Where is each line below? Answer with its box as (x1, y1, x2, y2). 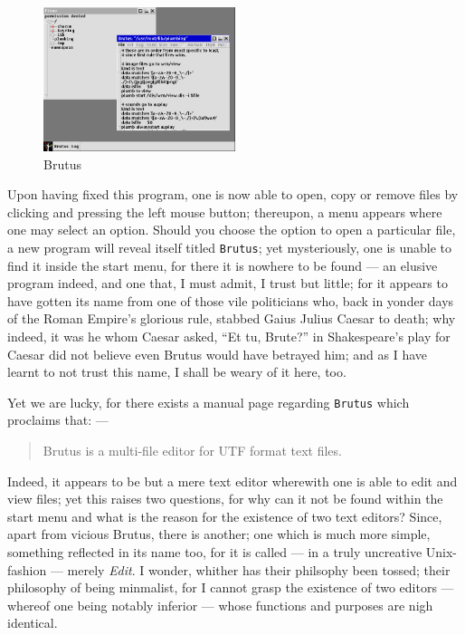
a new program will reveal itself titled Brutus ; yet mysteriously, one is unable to (7, 237, 452, 256)
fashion (7, 560, 47, 579)
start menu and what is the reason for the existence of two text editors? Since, (7, 506, 442, 525)
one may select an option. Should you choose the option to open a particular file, (7, 220, 456, 239)
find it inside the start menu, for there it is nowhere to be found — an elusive (7, 255, 438, 274)
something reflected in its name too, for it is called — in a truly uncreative (7, 543, 422, 561)
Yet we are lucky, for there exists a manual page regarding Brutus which (7, 392, 410, 411)
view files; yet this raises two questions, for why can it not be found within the (7, 489, 443, 508)
